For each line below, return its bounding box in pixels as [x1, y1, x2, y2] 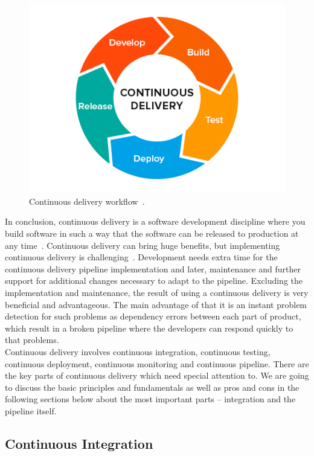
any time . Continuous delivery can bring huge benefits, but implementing [5, 239, 280, 251]
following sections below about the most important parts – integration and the [5, 393, 296, 405]
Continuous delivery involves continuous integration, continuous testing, [5, 345, 271, 358]
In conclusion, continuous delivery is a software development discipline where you [5, 215, 306, 228]
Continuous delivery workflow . [29, 194, 145, 207]
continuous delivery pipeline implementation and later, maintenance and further [5, 262, 301, 275]
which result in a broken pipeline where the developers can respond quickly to [5, 321, 293, 334]
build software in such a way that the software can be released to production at [5, 227, 299, 239]
